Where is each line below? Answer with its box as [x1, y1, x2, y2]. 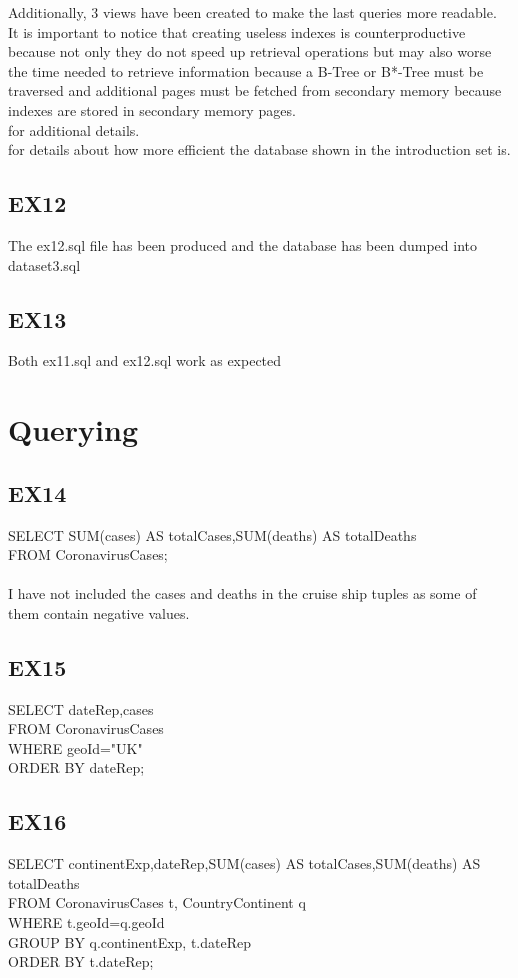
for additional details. [8, 119, 140, 140]
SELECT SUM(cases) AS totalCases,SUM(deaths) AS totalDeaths [8, 524, 417, 545]
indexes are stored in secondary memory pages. [8, 99, 296, 120]
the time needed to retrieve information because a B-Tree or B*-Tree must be [8, 60, 484, 81]
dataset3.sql [8, 254, 81, 275]
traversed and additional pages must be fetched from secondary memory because [8, 80, 502, 101]
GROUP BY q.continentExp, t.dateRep [8, 931, 251, 952]
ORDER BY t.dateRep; [8, 951, 154, 972]
